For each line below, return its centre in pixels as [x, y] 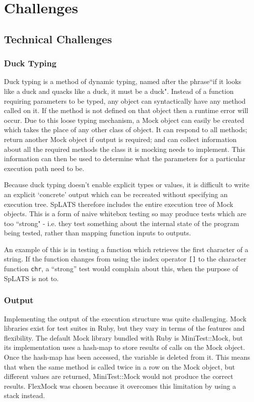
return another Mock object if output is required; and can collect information [120, 139]
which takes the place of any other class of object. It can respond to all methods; [126, 129]
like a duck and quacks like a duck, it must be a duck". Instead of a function [119, 91]
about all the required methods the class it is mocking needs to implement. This [125, 149]
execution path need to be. [44, 168]
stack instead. [25, 395]
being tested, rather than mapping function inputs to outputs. [98, 233]
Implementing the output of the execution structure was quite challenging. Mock [125, 318]
